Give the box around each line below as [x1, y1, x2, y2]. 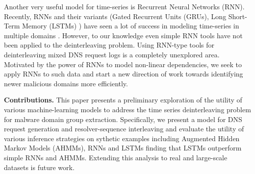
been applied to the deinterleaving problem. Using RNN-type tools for [4, 40, 215, 50]
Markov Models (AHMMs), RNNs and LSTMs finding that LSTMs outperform [4, 143, 242, 153]
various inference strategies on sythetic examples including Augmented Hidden [4, 133, 240, 143]
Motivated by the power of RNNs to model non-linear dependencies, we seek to [4, 59, 242, 69]
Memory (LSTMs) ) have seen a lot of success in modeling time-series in [22, 21, 239, 31]
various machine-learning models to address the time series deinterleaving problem [4, 104, 251, 114]
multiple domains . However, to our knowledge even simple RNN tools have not [4, 30, 243, 40]
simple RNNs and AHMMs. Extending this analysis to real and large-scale [4, 152, 228, 162]
